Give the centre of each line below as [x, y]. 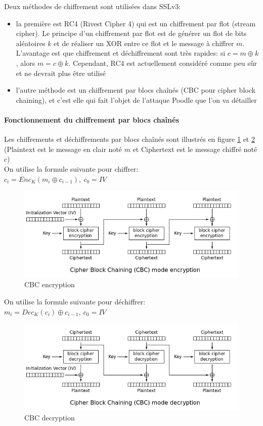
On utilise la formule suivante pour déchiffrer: [75, 302]
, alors [26, 63]
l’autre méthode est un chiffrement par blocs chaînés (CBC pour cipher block [136, 90]
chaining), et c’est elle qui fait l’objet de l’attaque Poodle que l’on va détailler [136, 100]
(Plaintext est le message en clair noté [63, 149]
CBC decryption [50, 417]
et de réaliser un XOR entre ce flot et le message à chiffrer [144, 43]
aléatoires [31, 43]
